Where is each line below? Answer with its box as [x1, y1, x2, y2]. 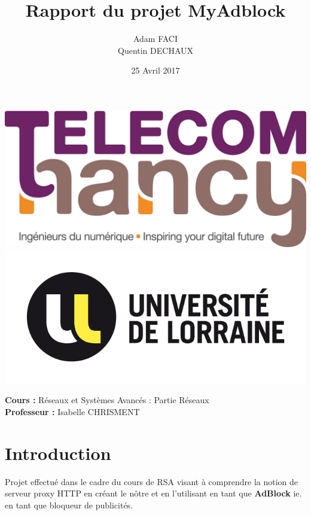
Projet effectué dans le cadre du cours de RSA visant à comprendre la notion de [5, 475, 298, 487]
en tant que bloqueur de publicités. [5, 498, 133, 511]
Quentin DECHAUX [117, 44, 193, 56]
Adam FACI [133, 32, 178, 45]
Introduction [5, 440, 111, 465]
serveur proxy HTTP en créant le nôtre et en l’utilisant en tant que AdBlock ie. [5, 487, 302, 499]
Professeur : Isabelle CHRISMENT [5, 406, 140, 418]
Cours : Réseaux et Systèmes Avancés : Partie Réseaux [5, 394, 209, 406]
